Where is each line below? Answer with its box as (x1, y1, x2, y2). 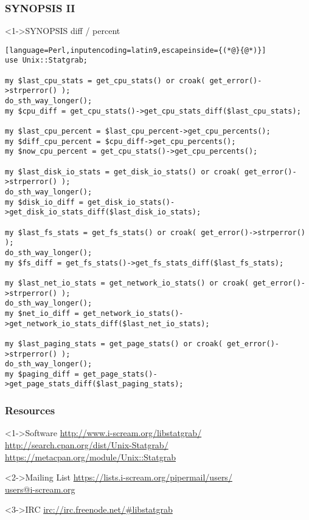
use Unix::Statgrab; (5, 56, 88, 65)
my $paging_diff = (5, 369, 79, 378)
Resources (5, 403, 55, 418)
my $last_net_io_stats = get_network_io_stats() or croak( (5, 278, 249, 287)
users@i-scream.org (5, 482, 75, 495)
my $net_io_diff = (5, 309, 79, 318)
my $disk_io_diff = (5, 197, 83, 207)
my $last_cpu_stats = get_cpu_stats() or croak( (5, 76, 206, 85)
